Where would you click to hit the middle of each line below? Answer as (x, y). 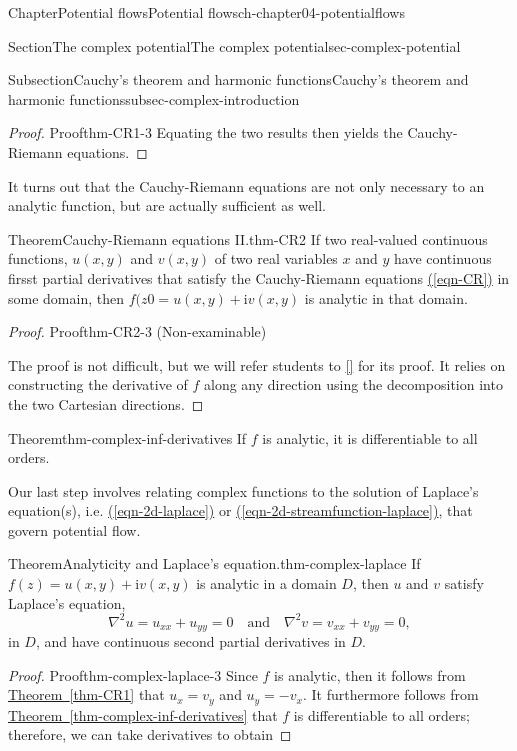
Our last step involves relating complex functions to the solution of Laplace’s (243, 490)
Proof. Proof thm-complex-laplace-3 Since (133, 674)
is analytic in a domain (266, 583)
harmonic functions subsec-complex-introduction (154, 98)
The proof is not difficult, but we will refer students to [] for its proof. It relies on (257, 364)
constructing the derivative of (98, 384)
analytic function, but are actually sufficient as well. (167, 205)
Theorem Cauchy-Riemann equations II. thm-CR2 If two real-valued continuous (248, 238)
